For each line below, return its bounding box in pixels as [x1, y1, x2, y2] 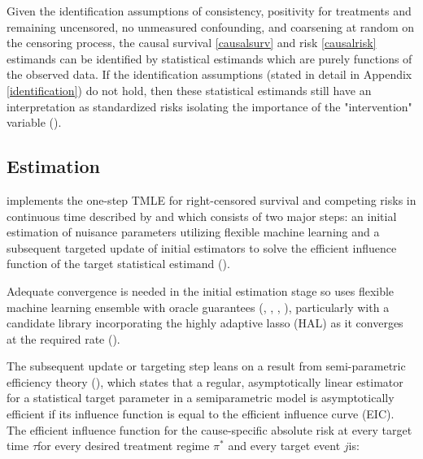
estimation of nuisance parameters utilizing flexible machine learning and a [7, 223, 380, 240]
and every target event [228, 437, 341, 454]
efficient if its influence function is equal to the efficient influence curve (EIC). [7, 405, 395, 422]
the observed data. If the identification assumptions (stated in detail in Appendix [7, 66, 412, 83]
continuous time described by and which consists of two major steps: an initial [7, 207, 397, 224]
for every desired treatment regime [37, 437, 210, 454]
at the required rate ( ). [7, 330, 120, 347]
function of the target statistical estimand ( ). [7, 255, 230, 272]
